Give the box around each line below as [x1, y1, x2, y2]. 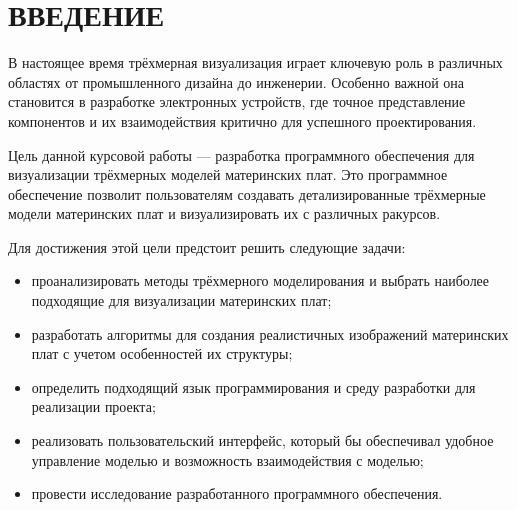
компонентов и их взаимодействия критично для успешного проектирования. [8, 110, 477, 131]
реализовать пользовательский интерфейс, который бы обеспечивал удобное [31, 430, 494, 451]
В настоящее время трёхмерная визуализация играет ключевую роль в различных [8, 52, 503, 73]
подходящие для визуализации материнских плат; [31, 290, 332, 311]
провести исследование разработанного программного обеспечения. [31, 483, 443, 504]
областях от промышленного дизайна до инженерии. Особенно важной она [8, 71, 465, 92]
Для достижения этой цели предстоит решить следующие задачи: [8, 236, 406, 257]
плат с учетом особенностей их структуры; [31, 343, 293, 364]
